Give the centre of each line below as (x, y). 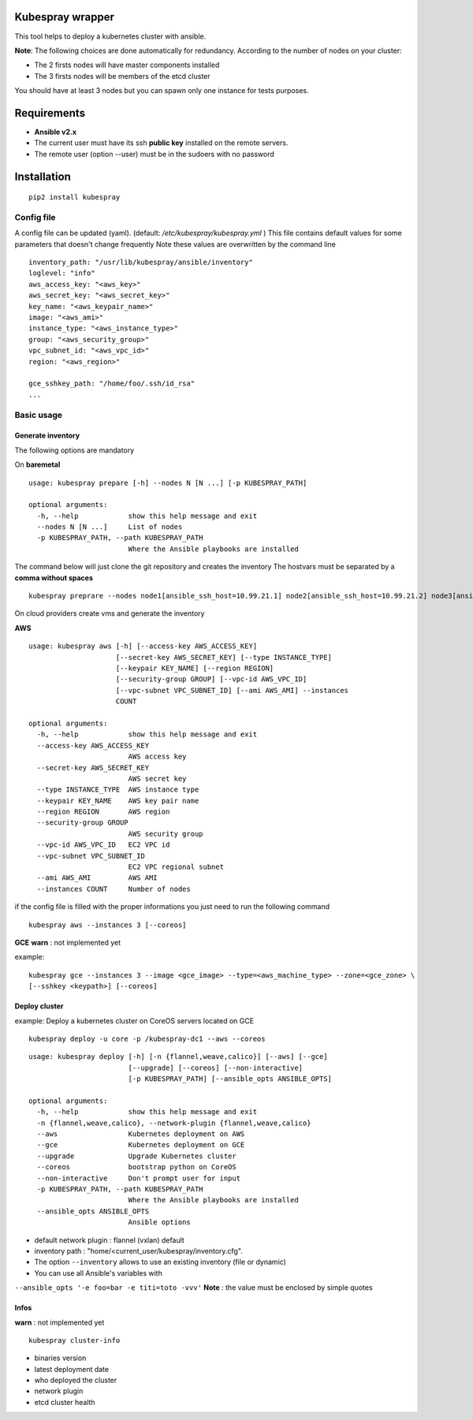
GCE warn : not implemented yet (68, 942)
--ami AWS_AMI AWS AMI (97, 878)
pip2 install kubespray (74, 198)
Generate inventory (47, 436)
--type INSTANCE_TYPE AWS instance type (118, 790)
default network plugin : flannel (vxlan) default (109, 1240)
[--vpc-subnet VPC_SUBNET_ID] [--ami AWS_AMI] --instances (232, 690)
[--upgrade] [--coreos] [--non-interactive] (216, 1068)
